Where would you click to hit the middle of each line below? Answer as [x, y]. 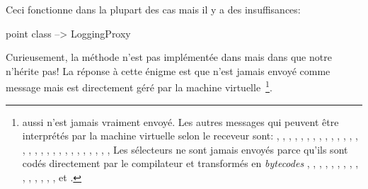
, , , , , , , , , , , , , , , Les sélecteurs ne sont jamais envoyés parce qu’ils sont [185, 149]
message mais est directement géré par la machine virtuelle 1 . [139, 86]
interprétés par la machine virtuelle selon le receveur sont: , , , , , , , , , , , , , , [190, 136]
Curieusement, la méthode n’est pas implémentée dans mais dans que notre [169, 57]
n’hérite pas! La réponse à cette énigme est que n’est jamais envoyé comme [168, 70]
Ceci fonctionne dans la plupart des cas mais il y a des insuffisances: [153, 9]
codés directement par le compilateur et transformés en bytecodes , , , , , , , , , [190, 163]
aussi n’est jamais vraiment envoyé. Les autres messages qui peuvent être [180, 121]
